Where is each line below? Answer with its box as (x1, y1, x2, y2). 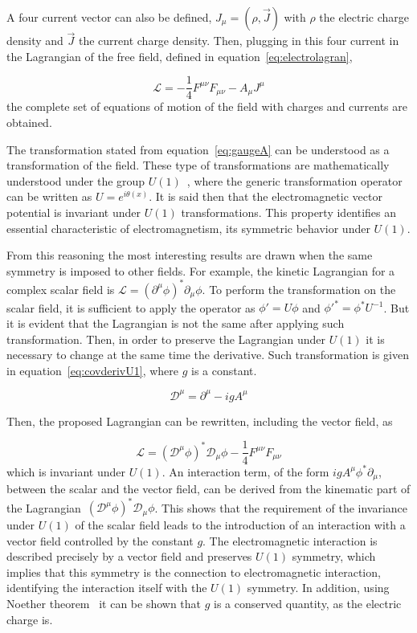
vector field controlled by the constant (6, 532, 194, 549)
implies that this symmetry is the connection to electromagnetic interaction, (6, 563, 381, 580)
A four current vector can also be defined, (6, 9, 212, 25)
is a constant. (191, 361, 257, 378)
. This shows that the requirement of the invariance (154, 499, 408, 516)
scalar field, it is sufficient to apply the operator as (6, 299, 256, 316)
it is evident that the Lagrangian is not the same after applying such (6, 315, 345, 331)
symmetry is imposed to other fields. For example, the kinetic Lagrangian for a (6, 262, 395, 279)
